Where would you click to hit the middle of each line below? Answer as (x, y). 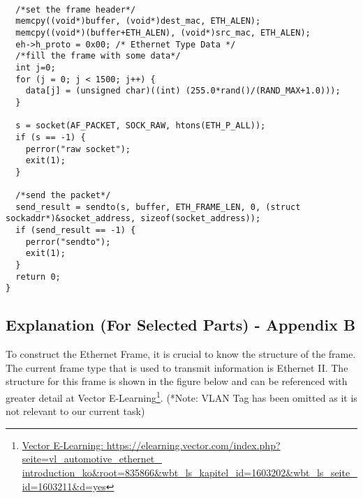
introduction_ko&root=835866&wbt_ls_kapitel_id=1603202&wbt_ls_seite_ (190, 473)
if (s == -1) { (51, 137)
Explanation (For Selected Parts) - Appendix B (181, 325)
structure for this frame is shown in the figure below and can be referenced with (177, 381)
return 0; (38, 277)
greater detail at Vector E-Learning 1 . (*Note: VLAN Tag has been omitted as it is (181, 397)
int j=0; (36, 67)
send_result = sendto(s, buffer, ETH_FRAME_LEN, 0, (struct (158, 207)
